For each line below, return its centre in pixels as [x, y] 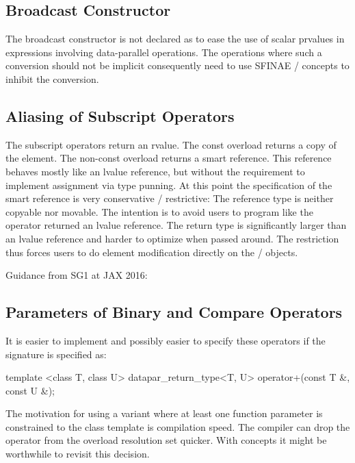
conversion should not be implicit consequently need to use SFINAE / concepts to [177, 65]
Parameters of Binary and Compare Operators [174, 312]
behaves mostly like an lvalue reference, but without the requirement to [155, 171]
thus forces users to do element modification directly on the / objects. [152, 252]
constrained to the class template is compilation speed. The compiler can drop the [178, 426]
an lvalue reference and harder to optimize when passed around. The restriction [172, 238]
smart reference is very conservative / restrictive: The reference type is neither [170, 198]
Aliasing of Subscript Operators [120, 115]
